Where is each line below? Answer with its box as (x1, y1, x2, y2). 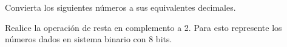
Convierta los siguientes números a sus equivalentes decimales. (5, 1, 236, 13)
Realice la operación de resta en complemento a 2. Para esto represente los (5, 21, 282, 33)
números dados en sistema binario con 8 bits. (5, 33, 172, 45)
